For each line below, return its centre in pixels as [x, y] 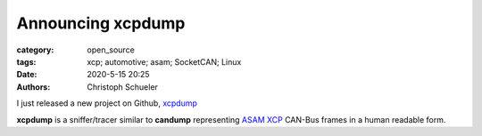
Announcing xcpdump [101, 23]
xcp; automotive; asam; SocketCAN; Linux [164, 61]
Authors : [33, 87]
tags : [26, 61]
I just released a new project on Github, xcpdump [107, 103]
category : [35, 50]
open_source [111, 50]
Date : [27, 75]
